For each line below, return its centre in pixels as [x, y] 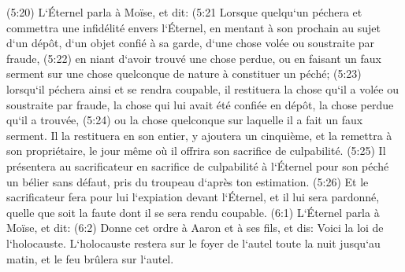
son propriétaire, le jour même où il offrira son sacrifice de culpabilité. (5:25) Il [196, 151]
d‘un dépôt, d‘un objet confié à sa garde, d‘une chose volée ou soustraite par [191, 43]
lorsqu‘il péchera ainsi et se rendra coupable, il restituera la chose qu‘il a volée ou [202, 88]
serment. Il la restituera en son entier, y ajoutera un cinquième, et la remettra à [199, 135]
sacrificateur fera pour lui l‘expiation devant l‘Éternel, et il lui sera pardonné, [193, 197]
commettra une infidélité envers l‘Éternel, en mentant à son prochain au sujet [194, 27]
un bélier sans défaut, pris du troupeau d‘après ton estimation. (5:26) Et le [188, 181]
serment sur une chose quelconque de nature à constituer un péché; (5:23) [184, 74]
